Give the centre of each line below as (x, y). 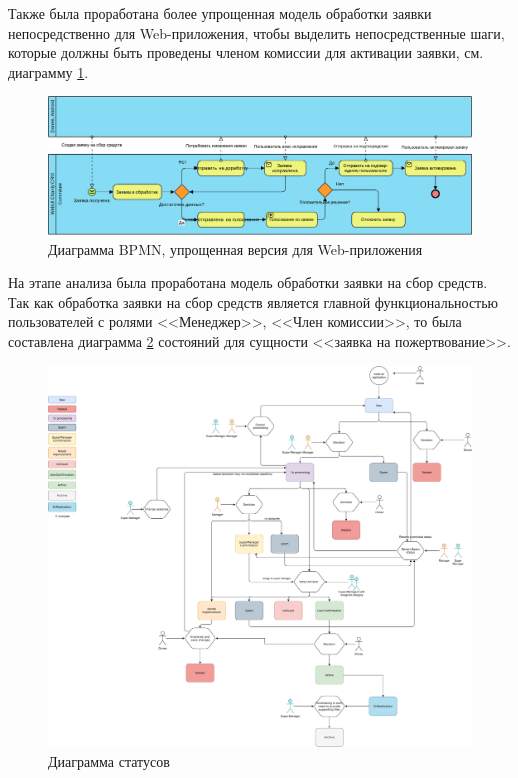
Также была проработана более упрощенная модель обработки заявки (220, 13)
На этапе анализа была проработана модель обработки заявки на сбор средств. (248, 282)
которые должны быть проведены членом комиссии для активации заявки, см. (246, 52)
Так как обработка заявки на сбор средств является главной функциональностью (253, 301)
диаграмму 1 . (48, 71)
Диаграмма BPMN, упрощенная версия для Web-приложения (235, 248)
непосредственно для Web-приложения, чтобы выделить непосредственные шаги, (256, 32)
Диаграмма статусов (109, 760)
